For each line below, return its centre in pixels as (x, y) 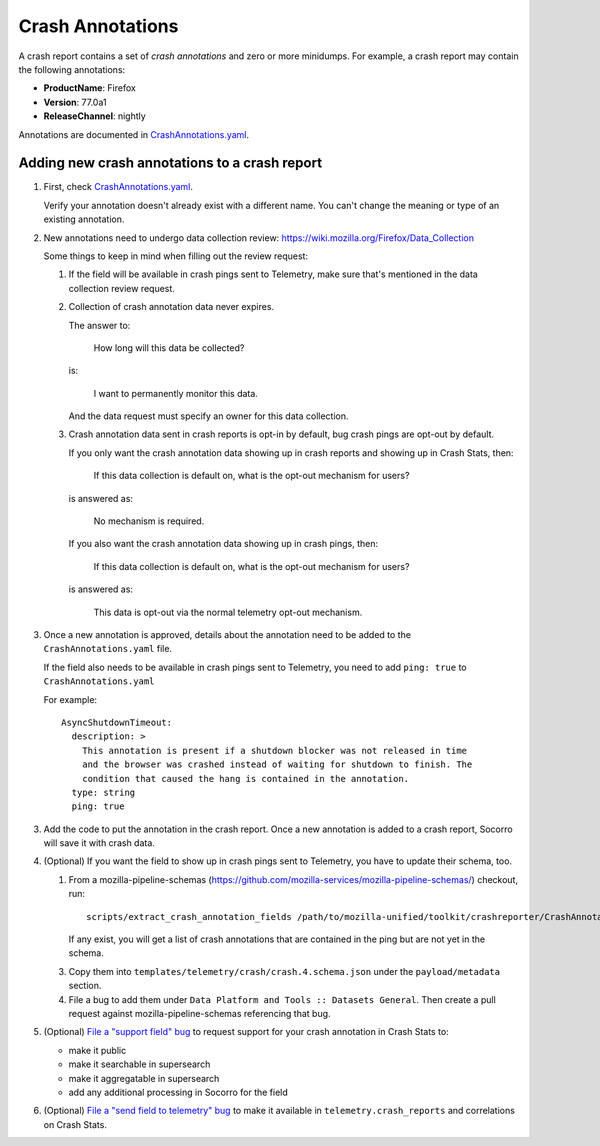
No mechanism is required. (149, 521)
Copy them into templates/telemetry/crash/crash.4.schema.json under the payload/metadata (284, 971)
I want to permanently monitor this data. (176, 393)
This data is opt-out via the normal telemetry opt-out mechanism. (228, 612)
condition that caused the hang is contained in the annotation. (245, 778)
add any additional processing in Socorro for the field (178, 1092)
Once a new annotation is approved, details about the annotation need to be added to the (227, 634)
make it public (97, 1050)
